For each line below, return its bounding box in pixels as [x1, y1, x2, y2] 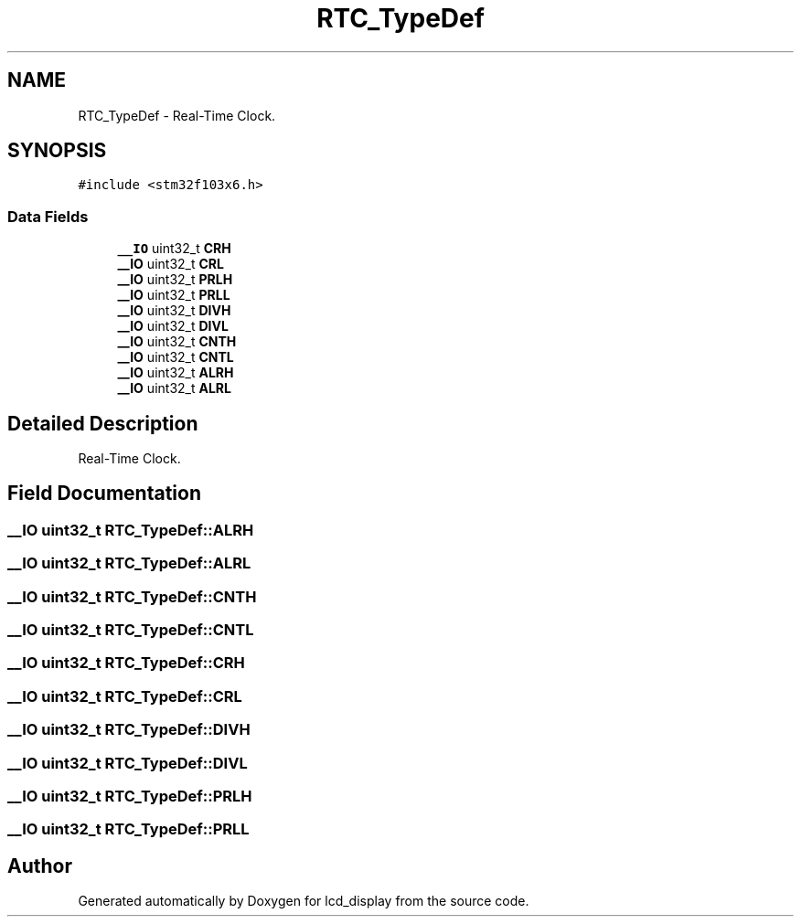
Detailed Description [7, 411, 198, 435]
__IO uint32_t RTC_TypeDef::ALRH [7, 520, 254, 539]
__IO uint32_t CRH [117, 240, 231, 257]
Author [7, 854, 72, 877]
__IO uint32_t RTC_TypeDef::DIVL [7, 753, 248, 772]
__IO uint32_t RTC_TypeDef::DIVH [7, 720, 251, 739]
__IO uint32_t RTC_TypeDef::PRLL [7, 820, 250, 839]
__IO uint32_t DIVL [117, 318, 229, 335]
